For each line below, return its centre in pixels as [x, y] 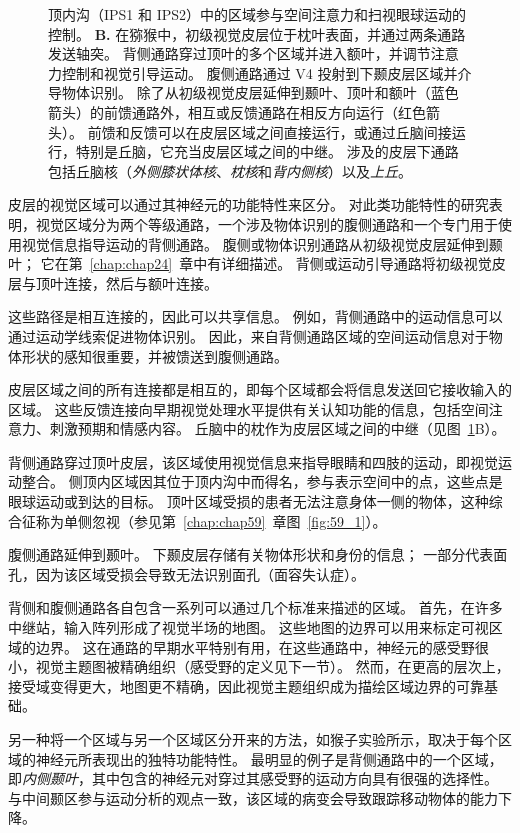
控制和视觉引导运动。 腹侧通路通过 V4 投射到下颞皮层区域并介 [266, 72]
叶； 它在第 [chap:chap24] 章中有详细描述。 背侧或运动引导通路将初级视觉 [250, 263]
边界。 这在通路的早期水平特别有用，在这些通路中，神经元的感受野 [255, 646]
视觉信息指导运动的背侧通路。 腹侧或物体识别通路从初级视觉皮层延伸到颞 [262, 243]
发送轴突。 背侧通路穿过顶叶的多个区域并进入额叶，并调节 [239, 53]
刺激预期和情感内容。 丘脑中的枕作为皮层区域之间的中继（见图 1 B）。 [277, 428]
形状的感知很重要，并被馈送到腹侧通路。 [154, 355]
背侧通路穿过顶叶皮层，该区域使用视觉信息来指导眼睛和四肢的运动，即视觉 [253, 461]
